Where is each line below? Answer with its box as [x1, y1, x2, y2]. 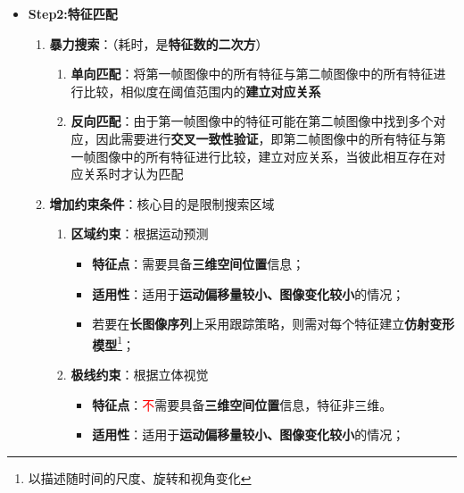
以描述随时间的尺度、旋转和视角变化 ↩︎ [28, 468, 252, 487]
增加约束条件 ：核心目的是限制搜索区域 [49, 194, 275, 213]
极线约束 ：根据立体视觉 [70, 364, 209, 383]
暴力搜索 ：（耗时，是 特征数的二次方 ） [49, 34, 269, 53]
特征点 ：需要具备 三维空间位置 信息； [92, 254, 305, 272]
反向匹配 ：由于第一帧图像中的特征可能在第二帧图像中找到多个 [70, 112, 434, 130]
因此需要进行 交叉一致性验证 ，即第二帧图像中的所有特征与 [95, 129, 434, 147]
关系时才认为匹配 [83, 164, 184, 183]
